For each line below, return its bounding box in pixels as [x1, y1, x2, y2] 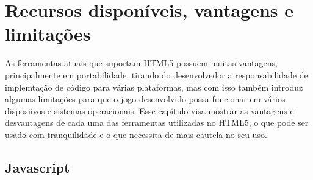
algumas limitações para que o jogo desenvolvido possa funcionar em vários [5, 92, 286, 105]
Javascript [5, 157, 70, 176]
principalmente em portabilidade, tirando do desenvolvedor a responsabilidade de [5, 68, 308, 81]
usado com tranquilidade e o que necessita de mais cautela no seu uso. [5, 128, 267, 140]
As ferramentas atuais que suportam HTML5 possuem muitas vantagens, [5, 57, 278, 69]
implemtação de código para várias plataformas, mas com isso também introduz [5, 80, 303, 93]
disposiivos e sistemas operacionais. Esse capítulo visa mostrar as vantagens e [5, 104, 294, 117]
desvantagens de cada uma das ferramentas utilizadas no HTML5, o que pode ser [5, 116, 309, 129]
